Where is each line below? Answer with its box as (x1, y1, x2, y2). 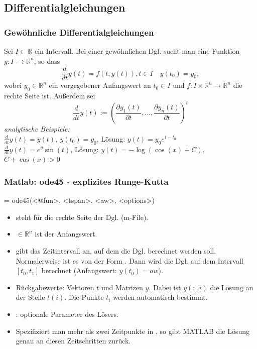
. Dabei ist (149, 282, 181, 292)
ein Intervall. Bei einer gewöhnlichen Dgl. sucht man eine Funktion (35, 46, 240, 56)
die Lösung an (210, 282, 253, 292)
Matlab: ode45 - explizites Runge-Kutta (4, 175, 169, 187)
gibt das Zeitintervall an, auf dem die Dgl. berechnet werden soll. (16, 245, 216, 256)
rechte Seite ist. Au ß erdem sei (4, 90, 95, 101)
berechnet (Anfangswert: (41, 265, 117, 276)
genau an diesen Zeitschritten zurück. (16, 335, 131, 346)
